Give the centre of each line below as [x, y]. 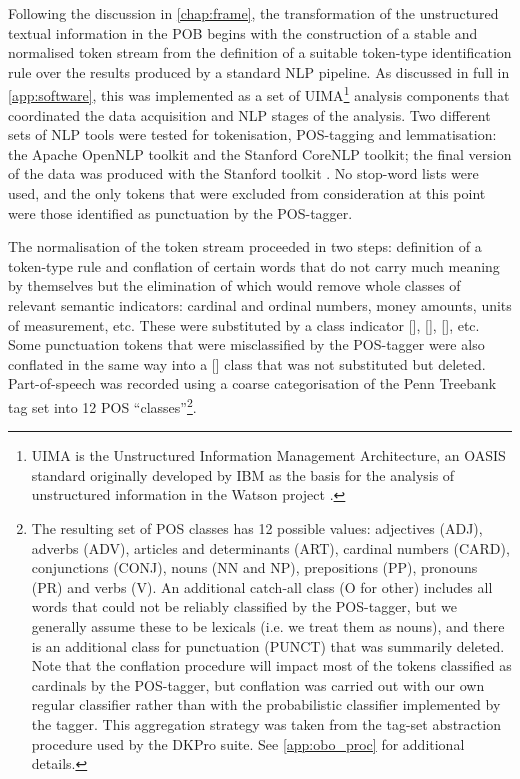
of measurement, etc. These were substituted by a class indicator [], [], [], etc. [244, 324]
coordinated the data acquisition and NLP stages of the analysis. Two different [249, 114]
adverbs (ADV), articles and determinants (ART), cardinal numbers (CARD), [270, 547]
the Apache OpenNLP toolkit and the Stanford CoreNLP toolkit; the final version [260, 153]
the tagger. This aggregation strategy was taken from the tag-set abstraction [266, 723]
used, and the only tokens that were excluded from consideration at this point [247, 193]
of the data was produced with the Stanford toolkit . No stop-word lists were [243, 173]
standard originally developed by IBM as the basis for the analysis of [243, 474]
